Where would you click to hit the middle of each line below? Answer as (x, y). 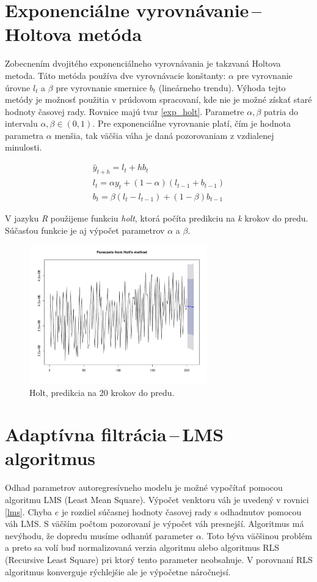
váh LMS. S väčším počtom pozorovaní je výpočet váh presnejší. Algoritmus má (155, 524)
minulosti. (24, 147)
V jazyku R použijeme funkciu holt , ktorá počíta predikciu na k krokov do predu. (157, 218)
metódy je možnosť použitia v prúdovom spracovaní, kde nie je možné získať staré (158, 99)
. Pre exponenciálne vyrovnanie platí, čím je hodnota (191, 123)
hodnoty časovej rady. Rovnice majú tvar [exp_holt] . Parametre (125, 111)
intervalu (21, 123)
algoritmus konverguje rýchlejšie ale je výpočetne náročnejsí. (118, 571)
